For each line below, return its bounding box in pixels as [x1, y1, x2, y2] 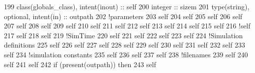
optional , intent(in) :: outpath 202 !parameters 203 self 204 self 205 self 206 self [4, 11, 243, 21]
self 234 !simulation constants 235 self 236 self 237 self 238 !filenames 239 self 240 [4, 49, 248, 59]
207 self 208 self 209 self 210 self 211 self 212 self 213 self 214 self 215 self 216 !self [4, 21, 251, 31]
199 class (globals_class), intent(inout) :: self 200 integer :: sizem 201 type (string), [4, 1, 250, 11]
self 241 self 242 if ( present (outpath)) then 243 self [4, 59, 156, 69]
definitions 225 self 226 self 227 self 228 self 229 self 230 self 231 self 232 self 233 [4, 40, 245, 50]
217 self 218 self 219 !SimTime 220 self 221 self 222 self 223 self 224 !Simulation [4, 30, 243, 40]
